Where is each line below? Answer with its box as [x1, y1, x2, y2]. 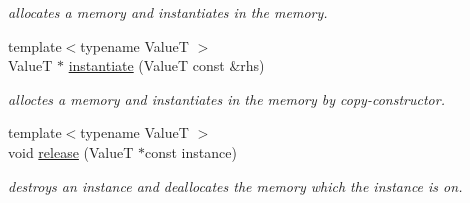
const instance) [145, 141, 237, 162]
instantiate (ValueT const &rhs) [68, 55, 265, 76]
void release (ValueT [8, 141, 134, 162]
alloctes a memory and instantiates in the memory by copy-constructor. [8, 88, 445, 109]
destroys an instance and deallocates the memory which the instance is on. [8, 175, 463, 196]
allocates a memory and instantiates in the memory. [8, 2, 328, 22]
